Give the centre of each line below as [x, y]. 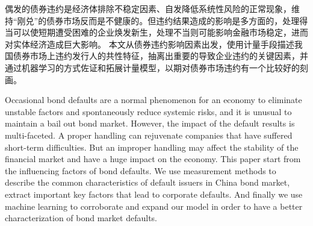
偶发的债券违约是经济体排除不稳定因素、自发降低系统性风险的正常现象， [148, 8]
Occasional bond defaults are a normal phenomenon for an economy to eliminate [153, 100]
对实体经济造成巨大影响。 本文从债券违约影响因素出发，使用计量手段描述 [150, 44]
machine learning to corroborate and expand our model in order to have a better [154, 206]
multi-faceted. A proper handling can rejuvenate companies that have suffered [149, 135]
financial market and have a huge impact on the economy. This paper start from [153, 159]
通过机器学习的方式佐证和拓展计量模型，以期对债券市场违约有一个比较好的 [152, 67]
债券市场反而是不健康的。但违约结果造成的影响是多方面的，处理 [173, 20]
